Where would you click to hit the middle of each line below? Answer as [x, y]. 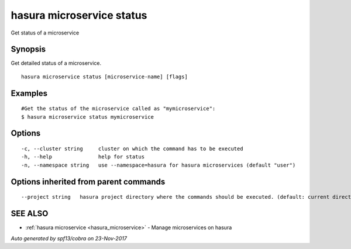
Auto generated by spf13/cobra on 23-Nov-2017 [69, 238]
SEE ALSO [30, 214]
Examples [29, 93]
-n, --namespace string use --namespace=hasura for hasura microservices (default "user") [159, 165]
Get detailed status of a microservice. [56, 63]
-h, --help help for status [83, 157]
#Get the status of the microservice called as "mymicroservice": [118, 109]
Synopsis [28, 49]
